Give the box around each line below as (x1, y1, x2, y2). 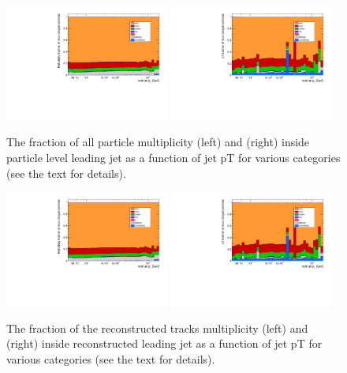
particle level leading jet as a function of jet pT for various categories (6, 149, 341, 166)
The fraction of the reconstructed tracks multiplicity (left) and (6, 319, 308, 336)
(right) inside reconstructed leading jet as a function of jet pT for (6, 335, 323, 352)
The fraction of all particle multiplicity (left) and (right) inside (6, 134, 310, 150)
